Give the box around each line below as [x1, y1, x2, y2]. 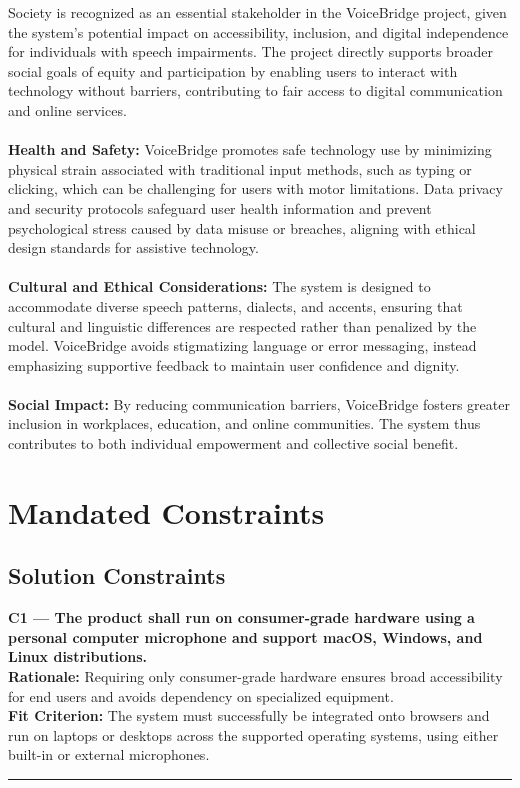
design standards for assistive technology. [8, 237, 259, 258]
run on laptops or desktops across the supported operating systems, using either [8, 724, 499, 745]
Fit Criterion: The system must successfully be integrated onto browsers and [8, 705, 490, 726]
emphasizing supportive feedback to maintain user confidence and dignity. [8, 354, 460, 375]
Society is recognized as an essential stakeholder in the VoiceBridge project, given [8, 2, 507, 22]
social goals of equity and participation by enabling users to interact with [8, 60, 458, 81]
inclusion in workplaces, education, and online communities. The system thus [8, 413, 481, 434]
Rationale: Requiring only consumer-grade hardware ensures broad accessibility [8, 666, 503, 687]
